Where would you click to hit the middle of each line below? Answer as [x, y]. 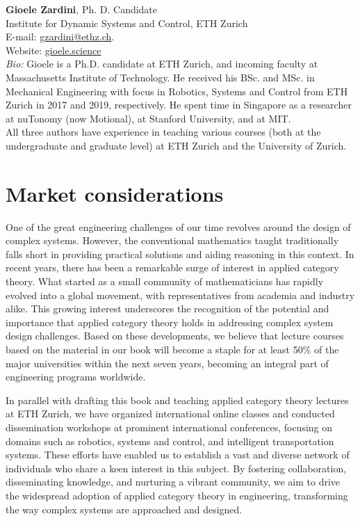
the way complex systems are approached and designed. [124, 509]
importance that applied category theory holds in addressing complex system [170, 322]
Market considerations [115, 193]
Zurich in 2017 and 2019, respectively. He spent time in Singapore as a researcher [179, 105]
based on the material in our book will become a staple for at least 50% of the [172, 349]
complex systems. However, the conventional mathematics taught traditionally [172, 240]
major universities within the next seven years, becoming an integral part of [167, 363]
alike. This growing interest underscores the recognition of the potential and [167, 308]
